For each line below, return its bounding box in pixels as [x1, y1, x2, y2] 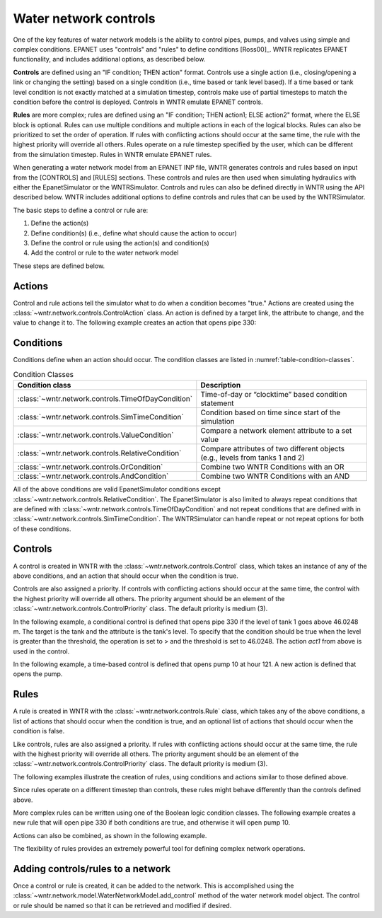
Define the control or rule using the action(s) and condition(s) [30, 238, 210, 247]
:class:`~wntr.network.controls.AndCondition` [17, 471, 169, 481]
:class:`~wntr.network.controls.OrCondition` [17, 462, 163, 472]
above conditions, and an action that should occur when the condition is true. [13, 571, 238, 580]
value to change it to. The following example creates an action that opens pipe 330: [13, 318, 257, 327]
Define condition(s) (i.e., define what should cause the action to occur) [30, 228, 237, 237]
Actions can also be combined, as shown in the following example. [13, 831, 207, 839]
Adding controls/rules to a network [13, 863, 171, 875]
